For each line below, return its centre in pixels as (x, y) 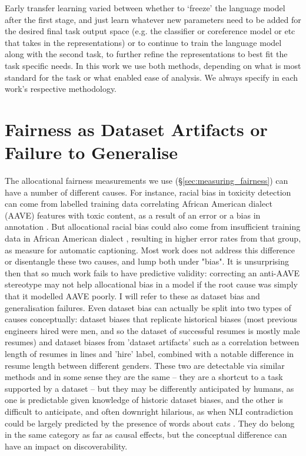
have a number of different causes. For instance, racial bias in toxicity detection (148, 192)
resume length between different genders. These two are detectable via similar (145, 365)
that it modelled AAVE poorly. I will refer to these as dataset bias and (132, 296)
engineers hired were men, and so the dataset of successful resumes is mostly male (152, 330)
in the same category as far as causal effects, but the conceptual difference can (146, 434)
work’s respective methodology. (61, 89)
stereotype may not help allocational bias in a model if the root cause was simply (151, 284)
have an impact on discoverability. (66, 446)
